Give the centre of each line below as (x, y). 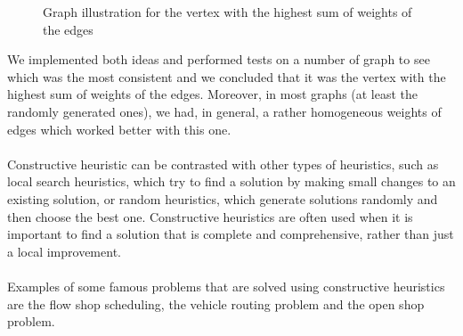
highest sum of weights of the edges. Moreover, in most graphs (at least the (213, 94)
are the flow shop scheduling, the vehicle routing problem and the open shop (216, 303)
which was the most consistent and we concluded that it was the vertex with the (227, 76)
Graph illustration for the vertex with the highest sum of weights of (227, 12)
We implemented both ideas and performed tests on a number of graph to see (219, 59)
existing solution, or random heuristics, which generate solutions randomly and (223, 198)
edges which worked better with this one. (119, 129)
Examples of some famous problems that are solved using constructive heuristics (226, 286)
